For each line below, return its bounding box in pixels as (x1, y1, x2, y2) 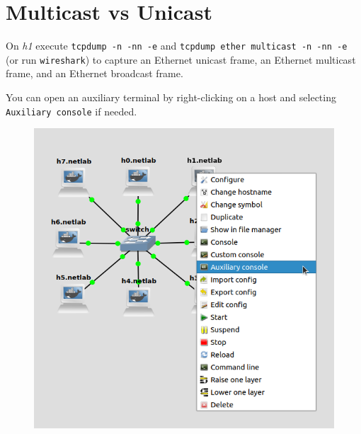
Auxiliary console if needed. (6, 103, 137, 118)
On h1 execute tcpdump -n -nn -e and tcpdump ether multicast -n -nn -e (6, 38, 348, 53)
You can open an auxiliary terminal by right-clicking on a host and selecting (6, 90, 336, 105)
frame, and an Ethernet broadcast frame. (6, 66, 183, 81)
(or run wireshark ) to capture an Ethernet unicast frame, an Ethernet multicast (6, 52, 356, 67)
